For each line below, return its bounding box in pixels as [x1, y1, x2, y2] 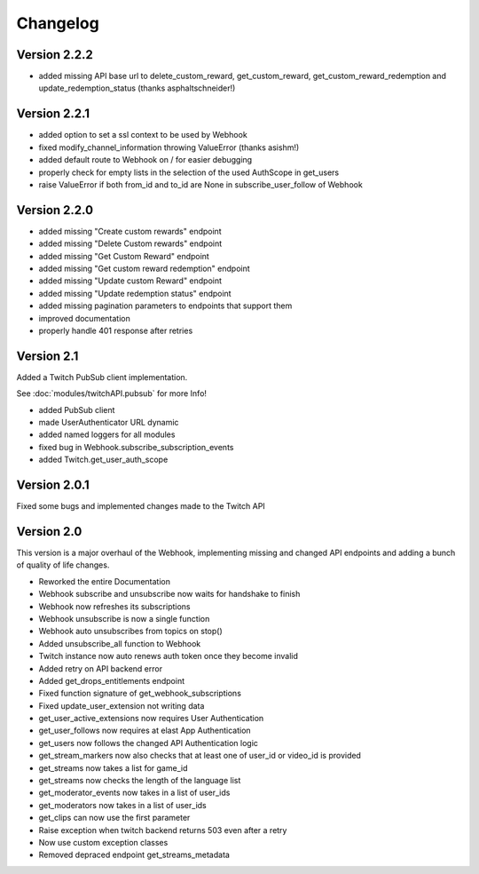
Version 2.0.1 [16, 478, 90, 493]
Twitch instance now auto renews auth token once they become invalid [38, 651, 299, 662]
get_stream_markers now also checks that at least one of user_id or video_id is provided [38, 751, 361, 761]
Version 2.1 [16, 348, 79, 363]
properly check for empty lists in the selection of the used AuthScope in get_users [38, 167, 340, 178]
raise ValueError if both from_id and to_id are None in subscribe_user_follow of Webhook [38, 179, 363, 190]
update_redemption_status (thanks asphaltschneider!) [38, 83, 236, 93]
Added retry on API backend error [38, 663, 163, 674]
